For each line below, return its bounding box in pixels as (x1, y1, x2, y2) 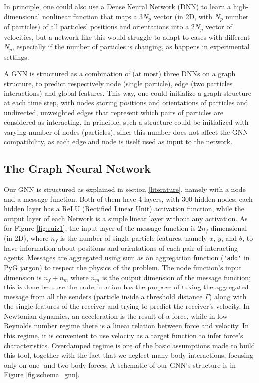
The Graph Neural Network (4, 161, 151, 176)
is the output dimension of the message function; (102, 272, 251, 282)
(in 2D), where (4, 233, 49, 243)
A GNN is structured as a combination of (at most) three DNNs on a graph (4, 68, 236, 79)
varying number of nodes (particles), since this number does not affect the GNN (4, 126, 248, 137)
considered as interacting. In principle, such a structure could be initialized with (4, 117, 249, 127)
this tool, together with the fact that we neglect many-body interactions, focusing (4, 350, 254, 360)
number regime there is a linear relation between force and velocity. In (34, 320, 249, 331)
